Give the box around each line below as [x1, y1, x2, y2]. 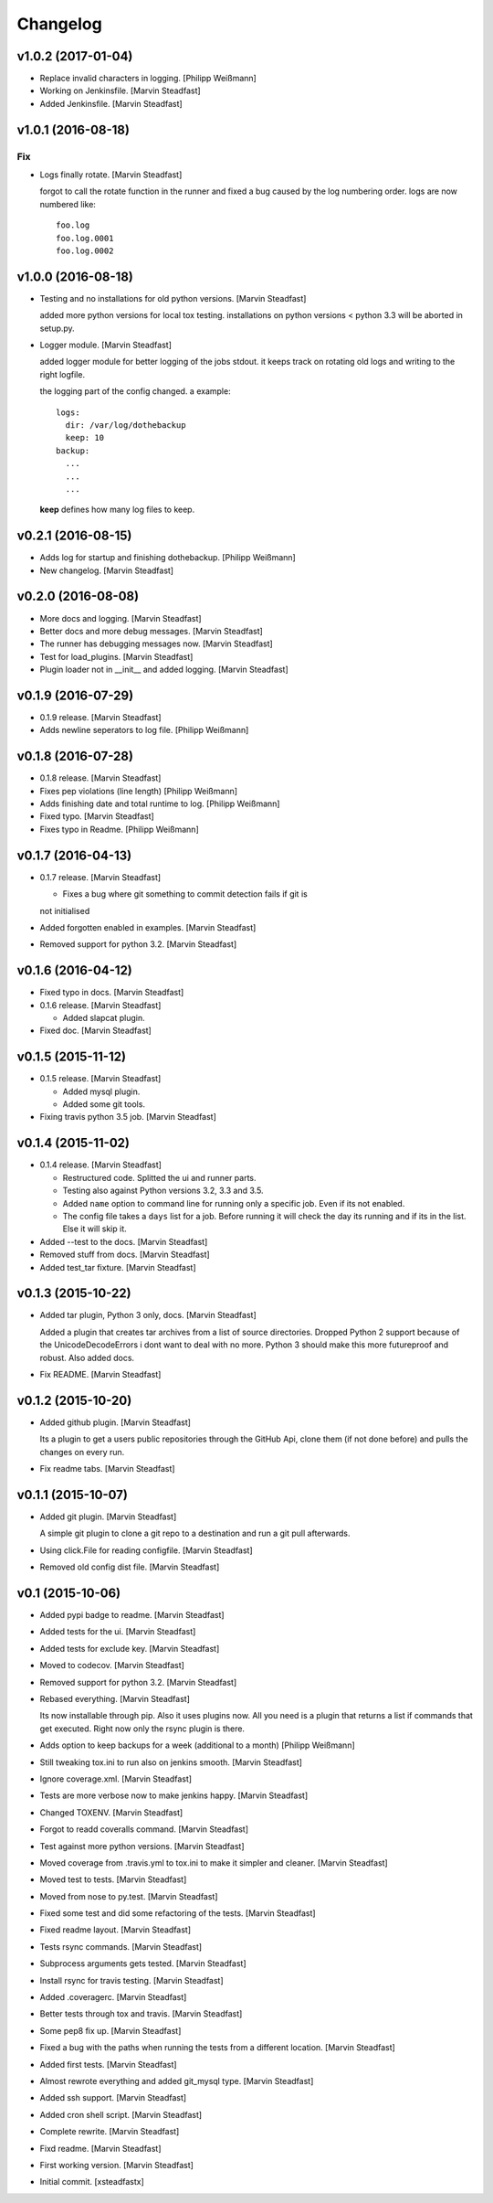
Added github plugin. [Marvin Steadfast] [39, 1417, 192, 1428]
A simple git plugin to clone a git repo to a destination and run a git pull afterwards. [39, 1527, 351, 1539]
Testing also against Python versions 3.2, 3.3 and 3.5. [62, 1185, 264, 1197]
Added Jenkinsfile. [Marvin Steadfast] [39, 98, 183, 109]
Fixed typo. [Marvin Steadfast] [39, 811, 154, 822]
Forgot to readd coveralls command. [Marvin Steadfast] [39, 1824, 249, 1835]
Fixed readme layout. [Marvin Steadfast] [39, 1924, 192, 1935]
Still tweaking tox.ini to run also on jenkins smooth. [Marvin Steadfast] [39, 1756, 303, 1768]
